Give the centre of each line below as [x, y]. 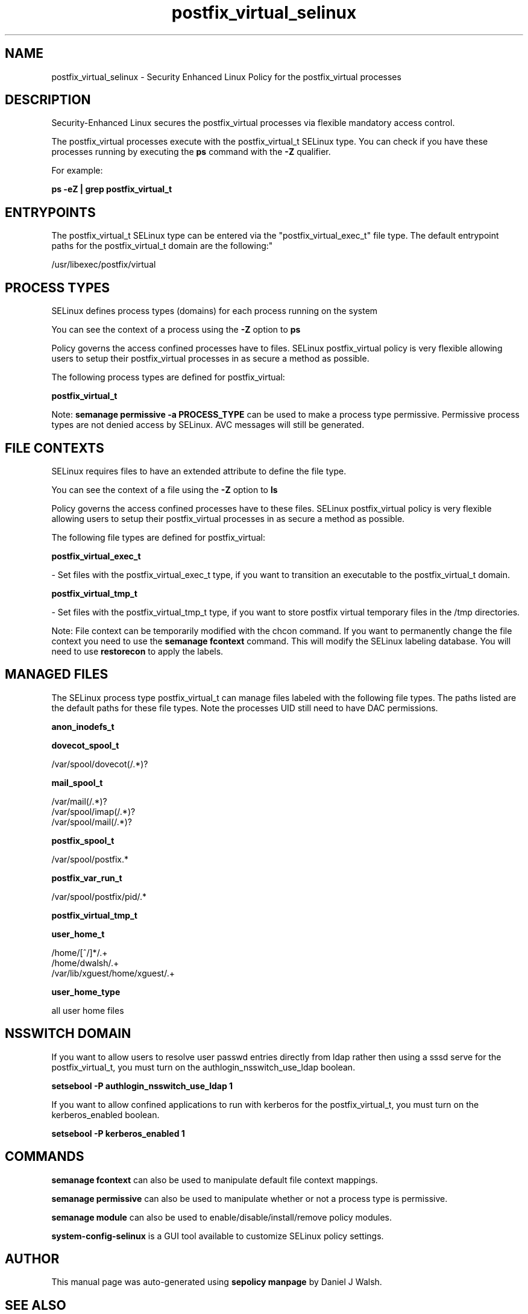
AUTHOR [32, 1259]
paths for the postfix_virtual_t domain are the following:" [162, 246]
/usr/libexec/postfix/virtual [104, 265]
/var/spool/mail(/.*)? [92, 822]
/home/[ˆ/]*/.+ [80, 952]
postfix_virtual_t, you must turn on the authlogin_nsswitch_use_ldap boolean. [203, 1067]
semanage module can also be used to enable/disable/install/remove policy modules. [222, 1217]
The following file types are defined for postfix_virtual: [158, 537]
